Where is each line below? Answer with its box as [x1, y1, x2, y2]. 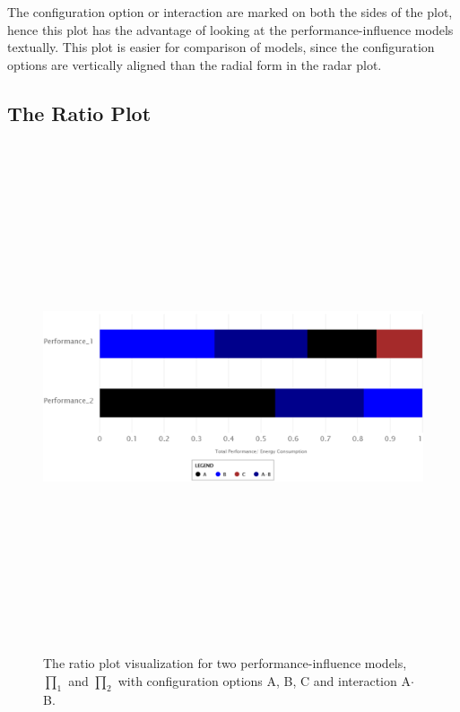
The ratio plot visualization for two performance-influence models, [43, 654, 407, 673]
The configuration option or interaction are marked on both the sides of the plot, [7, 3, 453, 21]
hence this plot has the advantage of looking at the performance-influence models [7, 20, 454, 39]
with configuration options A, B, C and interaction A [117, 671, 411, 690]
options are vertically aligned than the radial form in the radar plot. [7, 55, 382, 74]
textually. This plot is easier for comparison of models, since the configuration [7, 38, 435, 56]
